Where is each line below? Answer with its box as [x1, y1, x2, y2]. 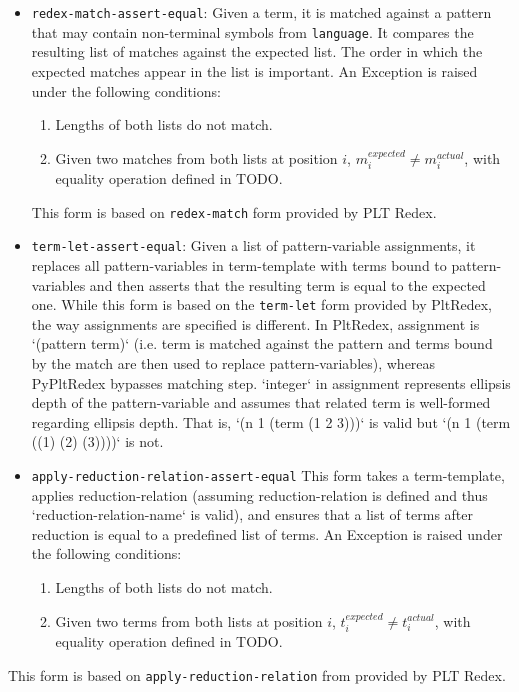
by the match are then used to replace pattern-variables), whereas [31, 353, 436, 374]
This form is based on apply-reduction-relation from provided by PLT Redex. [8, 664, 506, 685]
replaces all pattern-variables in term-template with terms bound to [31, 255, 447, 276]
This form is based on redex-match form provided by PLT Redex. [31, 201, 437, 222]
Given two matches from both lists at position [55, 147, 338, 168]
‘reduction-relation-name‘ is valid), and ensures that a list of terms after [31, 504, 473, 525]
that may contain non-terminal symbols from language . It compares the [31, 21, 474, 42]
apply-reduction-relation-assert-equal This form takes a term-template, [31, 465, 505, 486]
